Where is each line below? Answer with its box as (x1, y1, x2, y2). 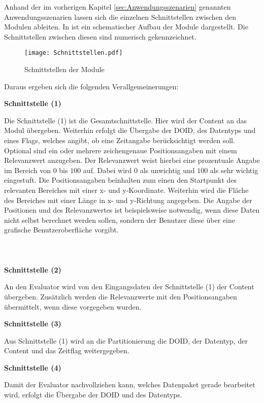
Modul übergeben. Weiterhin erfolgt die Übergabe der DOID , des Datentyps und (4, 125, 256, 136)
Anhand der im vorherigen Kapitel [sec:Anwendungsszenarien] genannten (4, 2, 231, 12)
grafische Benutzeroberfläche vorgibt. (4, 224, 119, 235)
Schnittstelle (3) (4, 318, 61, 329)
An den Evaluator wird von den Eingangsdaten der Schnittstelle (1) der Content (4, 281, 254, 292)
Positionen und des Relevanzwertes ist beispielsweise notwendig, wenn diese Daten (4, 205, 260, 215)
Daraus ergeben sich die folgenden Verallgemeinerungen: (4, 81, 179, 91)
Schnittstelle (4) (4, 362, 61, 373)
